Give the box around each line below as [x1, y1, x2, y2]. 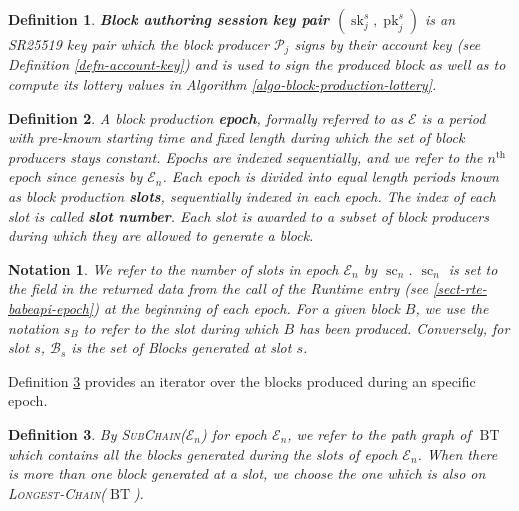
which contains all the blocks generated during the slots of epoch [8, 443, 398, 464]
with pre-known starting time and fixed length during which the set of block [8, 127, 465, 148]
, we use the [415, 297, 489, 318]
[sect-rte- [432, 278, 487, 299]
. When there [417, 443, 498, 464]
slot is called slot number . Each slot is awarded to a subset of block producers [8, 205, 489, 226]
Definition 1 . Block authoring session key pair [8, 9, 330, 29]
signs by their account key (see [294, 34, 481, 54]
